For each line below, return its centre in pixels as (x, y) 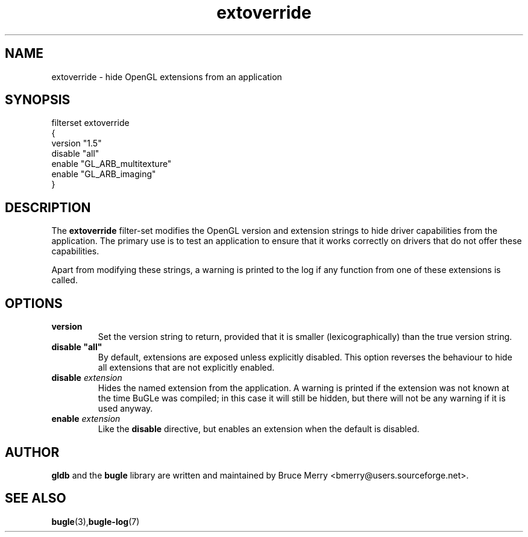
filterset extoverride (90, 123)
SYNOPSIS (38, 100)
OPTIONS (34, 303)
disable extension (87, 378)
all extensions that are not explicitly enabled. (186, 368)
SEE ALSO (36, 498)
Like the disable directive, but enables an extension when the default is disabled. (259, 429)
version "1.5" (77, 143)
